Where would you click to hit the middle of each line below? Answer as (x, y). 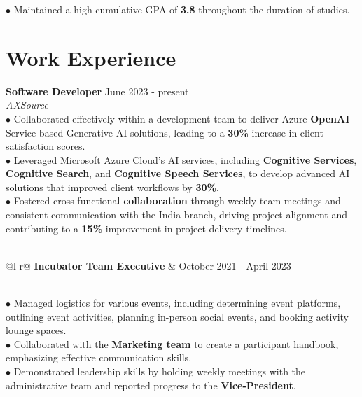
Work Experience (91, 57)
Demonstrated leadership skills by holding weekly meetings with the (160, 371)
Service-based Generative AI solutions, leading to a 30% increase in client (165, 132)
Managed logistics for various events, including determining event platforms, (177, 303)
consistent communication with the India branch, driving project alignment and (176, 215)
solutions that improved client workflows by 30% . (112, 187)
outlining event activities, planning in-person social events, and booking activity (177, 316)
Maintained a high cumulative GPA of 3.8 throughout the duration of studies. (182, 9)
